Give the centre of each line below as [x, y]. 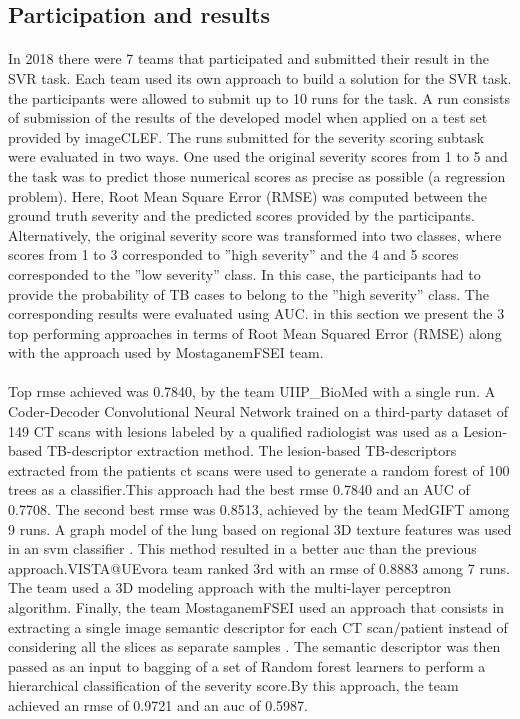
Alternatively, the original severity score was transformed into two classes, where [255, 234]
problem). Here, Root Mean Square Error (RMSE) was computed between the [248, 195]
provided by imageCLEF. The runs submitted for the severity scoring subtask [246, 136]
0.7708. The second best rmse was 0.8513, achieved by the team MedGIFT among [259, 509]
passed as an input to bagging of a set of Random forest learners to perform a [247, 665]
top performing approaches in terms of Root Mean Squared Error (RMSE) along [255, 332]
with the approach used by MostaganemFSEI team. [166, 352]
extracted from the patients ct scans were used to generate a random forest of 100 [259, 469]
